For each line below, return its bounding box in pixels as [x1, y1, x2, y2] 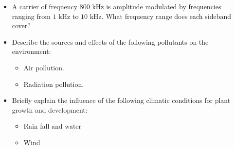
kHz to [58, 11, 79, 21]
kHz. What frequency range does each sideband [90, 11, 232, 21]
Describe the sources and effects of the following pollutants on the [12, 36, 209, 47]
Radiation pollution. [23, 79, 84, 89]
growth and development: [12, 104, 88, 115]
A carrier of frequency [12, 1, 78, 11]
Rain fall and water [23, 121, 82, 131]
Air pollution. [23, 62, 64, 72]
